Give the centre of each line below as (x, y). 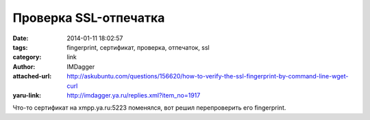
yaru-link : (27, 95)
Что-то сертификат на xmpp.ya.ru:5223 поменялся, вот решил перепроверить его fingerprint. (149, 108)
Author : (24, 66)
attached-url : (32, 76)
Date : (21, 38)
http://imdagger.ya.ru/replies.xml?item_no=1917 (134, 95)
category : (27, 57)
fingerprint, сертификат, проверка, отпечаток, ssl (138, 47)
